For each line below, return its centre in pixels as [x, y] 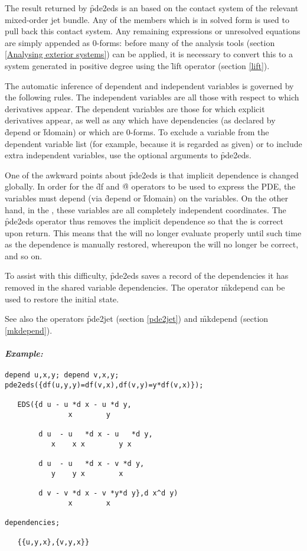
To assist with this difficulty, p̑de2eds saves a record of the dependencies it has [147, 275]
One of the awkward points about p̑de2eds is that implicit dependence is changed [152, 175]
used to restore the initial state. [62, 299]
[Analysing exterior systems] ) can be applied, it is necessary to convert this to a [149, 54]
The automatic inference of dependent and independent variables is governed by [149, 85]
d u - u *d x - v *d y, [92, 464]
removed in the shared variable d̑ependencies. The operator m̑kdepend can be [145, 287]
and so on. [24, 255]
